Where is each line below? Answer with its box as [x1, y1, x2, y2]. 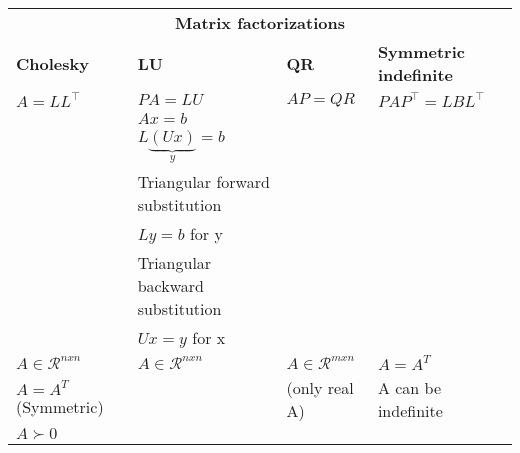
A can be [377, 376, 441, 400]
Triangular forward [137, 170, 270, 194]
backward [137, 274, 204, 298]
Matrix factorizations [175, 11, 345, 34]
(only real [286, 376, 354, 400]
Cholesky [16, 51, 89, 75]
